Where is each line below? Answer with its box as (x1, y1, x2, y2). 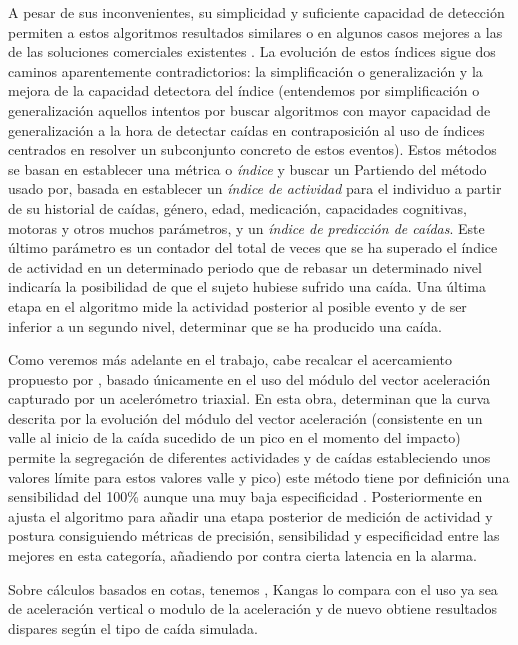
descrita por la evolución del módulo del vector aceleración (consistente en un (8, 407, 483, 428)
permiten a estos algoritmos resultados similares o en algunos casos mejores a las (8, 21, 503, 42)
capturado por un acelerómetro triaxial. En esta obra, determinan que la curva (8, 388, 491, 409)
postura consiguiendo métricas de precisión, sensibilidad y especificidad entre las (8, 525, 500, 546)
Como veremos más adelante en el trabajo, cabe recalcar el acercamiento (8, 349, 452, 370)
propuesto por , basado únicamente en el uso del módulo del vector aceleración (8, 368, 491, 389)
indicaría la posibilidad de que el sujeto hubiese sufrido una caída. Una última (8, 276, 487, 297)
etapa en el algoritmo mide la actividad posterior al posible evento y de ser (8, 295, 467, 316)
